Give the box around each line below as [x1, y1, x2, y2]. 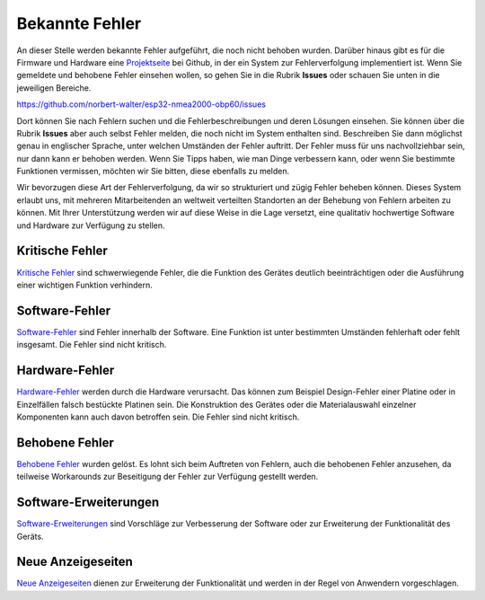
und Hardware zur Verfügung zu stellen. [16, 220, 165, 231]
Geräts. [16, 531, 44, 542]
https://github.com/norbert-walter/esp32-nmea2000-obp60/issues [16, 99, 267, 110]
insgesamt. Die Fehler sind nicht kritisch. [16, 340, 167, 350]
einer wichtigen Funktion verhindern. [16, 279, 153, 290]
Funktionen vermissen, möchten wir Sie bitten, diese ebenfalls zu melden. [16, 166, 290, 177]
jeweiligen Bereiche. [16, 82, 92, 93]
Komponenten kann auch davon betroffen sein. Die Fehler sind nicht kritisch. [16, 411, 300, 422]
